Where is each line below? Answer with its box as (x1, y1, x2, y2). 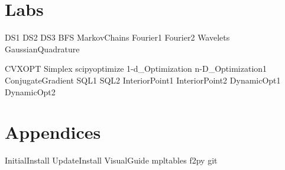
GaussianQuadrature (5, 42, 80, 55)
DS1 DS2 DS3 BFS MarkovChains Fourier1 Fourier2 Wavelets (5, 31, 230, 44)
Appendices (5, 120, 101, 144)
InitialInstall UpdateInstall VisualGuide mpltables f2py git (5, 154, 218, 166)
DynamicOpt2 (5, 85, 56, 98)
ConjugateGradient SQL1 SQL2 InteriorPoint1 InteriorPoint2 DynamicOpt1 (5, 74, 281, 86)
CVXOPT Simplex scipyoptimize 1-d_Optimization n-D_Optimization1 (5, 62, 267, 75)
